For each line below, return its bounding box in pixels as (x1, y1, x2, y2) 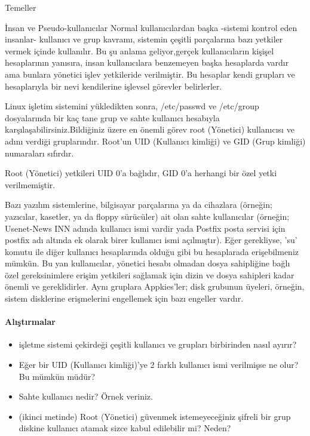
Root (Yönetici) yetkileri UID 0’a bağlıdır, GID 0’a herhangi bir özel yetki (5, 167, 277, 179)
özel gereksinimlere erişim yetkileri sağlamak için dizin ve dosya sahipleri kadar (5, 268, 294, 281)
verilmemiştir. (5, 178, 56, 191)
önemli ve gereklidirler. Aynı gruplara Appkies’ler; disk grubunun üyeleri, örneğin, (5, 280, 305, 293)
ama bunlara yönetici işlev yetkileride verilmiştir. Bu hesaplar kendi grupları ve (5, 67, 295, 80)
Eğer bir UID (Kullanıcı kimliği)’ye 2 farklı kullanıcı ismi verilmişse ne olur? (19, 358, 299, 371)
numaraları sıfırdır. (5, 146, 74, 159)
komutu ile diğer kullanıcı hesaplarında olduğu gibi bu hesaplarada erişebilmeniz (5, 245, 299, 257)
